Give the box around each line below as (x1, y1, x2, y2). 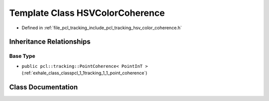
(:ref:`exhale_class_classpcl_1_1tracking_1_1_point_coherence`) (21, 70, 147, 76)
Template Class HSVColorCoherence (9, 7, 165, 18)
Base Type (9, 52, 35, 59)
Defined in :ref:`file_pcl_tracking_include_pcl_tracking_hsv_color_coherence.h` (21, 25, 182, 31)
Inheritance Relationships (9, 38, 91, 46)
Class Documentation (9, 83, 78, 91)
